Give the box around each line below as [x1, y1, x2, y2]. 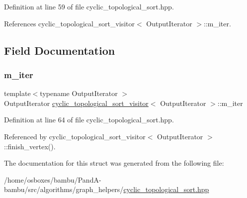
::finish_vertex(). [4, 141, 56, 151]
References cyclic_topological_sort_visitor [4, 18, 135, 28]
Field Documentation [4, 42, 115, 58]
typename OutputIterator [40, 88, 118, 99]
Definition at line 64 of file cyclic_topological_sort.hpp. [4, 114, 174, 125]
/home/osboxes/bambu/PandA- [4, 174, 101, 185]
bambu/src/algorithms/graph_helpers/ [4, 184, 124, 195]
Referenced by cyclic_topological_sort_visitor [4, 131, 146, 141]
